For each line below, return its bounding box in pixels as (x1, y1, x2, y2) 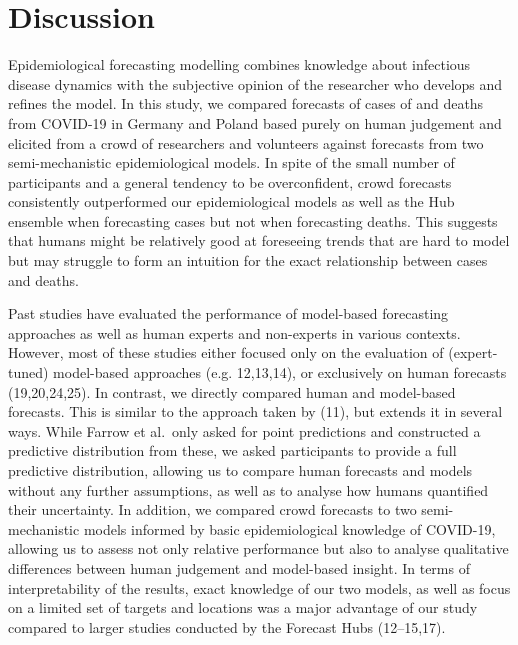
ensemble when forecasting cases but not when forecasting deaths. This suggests (8, 210, 498, 231)
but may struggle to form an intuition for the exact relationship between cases (8, 250, 488, 271)
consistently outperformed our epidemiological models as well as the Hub (8, 191, 455, 212)
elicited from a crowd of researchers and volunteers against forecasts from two (8, 132, 484, 153)
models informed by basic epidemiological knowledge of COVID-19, (83, 518, 496, 539)
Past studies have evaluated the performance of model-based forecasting (8, 303, 449, 324)
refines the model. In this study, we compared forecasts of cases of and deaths (8, 93, 484, 114)
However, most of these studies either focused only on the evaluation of (8, 342, 444, 363)
